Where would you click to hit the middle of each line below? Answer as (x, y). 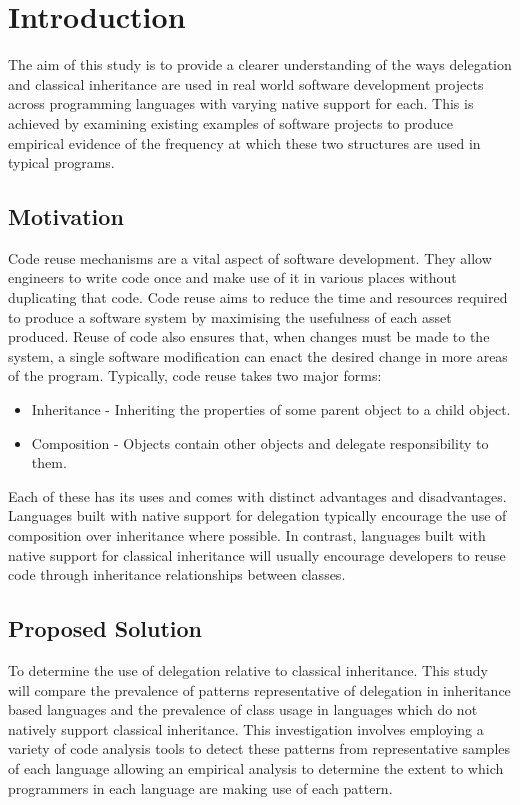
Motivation (66, 216)
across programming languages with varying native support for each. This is (241, 103)
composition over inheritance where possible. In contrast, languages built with (247, 535)
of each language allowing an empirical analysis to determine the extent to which (256, 767)
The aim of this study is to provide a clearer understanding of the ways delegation (260, 64)
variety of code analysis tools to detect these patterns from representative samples (259, 748)
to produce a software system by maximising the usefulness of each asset (230, 316)
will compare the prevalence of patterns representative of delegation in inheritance (259, 689)
